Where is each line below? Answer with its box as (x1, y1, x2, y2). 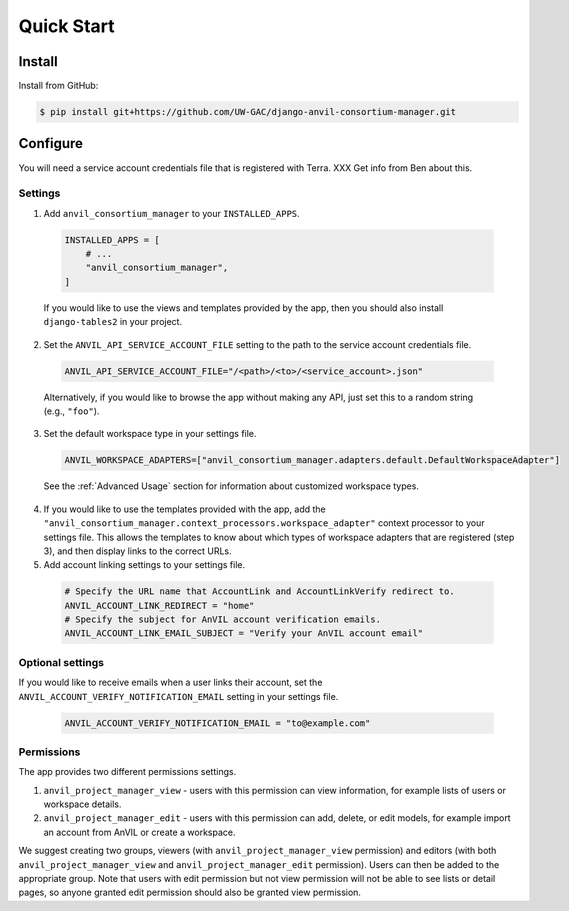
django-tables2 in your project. (43, 316, 183, 328)
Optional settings (18, 655, 105, 669)
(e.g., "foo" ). (43, 405, 100, 417)
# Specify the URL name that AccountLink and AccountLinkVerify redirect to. (64, 586, 455, 597)
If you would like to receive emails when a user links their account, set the (18, 676, 323, 689)
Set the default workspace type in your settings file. (43, 428, 257, 440)
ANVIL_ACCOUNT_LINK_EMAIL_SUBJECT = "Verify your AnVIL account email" (64, 628, 424, 639)
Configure (18, 135, 84, 152)
